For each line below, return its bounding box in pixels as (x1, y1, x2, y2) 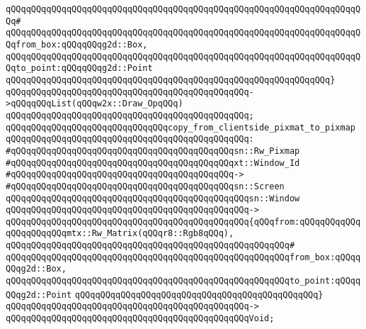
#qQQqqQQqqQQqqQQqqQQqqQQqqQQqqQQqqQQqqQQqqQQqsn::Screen (6, 181, 285, 191)
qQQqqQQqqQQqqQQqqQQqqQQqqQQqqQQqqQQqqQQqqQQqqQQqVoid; (6, 313, 275, 324)
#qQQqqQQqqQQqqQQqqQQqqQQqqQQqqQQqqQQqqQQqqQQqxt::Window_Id (6, 157, 300, 168)
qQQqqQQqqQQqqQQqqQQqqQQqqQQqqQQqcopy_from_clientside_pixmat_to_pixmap (6, 122, 355, 133)
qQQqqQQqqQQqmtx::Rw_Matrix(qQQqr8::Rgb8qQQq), (6, 228, 234, 239)
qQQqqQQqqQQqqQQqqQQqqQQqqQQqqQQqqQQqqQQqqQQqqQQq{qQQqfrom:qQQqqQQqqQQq (6, 216, 361, 227)
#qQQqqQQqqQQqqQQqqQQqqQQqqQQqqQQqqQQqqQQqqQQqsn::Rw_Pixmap (6, 145, 300, 156)
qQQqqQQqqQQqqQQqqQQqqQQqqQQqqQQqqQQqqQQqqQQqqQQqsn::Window (6, 193, 300, 203)
